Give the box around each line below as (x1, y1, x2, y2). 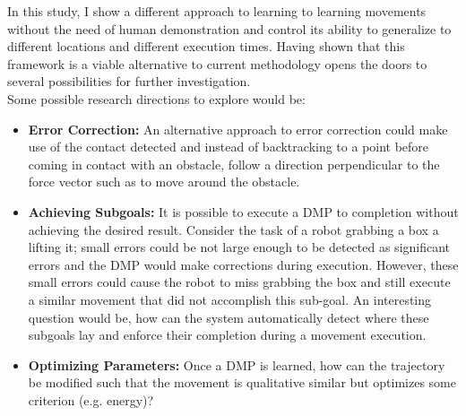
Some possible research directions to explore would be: (7, 89, 306, 108)
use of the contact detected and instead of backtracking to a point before (28, 137, 429, 156)
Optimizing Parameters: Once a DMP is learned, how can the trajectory (28, 355, 445, 374)
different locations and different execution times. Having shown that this (7, 37, 405, 56)
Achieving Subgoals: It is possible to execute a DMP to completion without (28, 202, 459, 221)
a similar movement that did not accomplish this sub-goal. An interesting (28, 290, 432, 308)
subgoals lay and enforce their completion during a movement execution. (28, 325, 427, 344)
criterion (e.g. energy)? (28, 390, 154, 409)
